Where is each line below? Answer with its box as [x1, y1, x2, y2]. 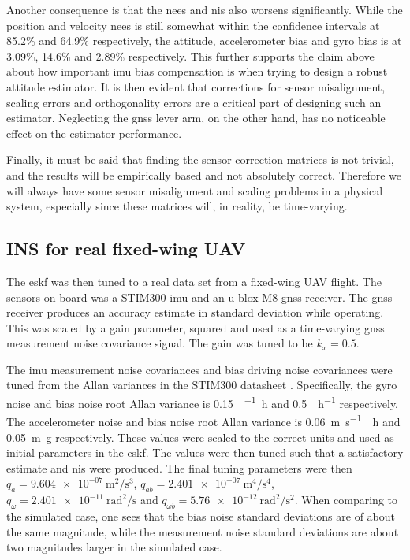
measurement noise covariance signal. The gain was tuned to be [6, 335, 313, 351]
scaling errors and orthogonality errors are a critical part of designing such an [6, 94, 382, 110]
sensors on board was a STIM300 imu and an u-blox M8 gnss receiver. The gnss [6, 288, 393, 305]
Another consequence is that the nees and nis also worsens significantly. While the [6, 2, 403, 17]
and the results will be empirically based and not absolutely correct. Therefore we [6, 166, 402, 183]
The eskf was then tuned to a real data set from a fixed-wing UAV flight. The [6, 273, 382, 289]
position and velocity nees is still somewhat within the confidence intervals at [6, 17, 380, 33]
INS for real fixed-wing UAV [6, 236, 246, 261]
